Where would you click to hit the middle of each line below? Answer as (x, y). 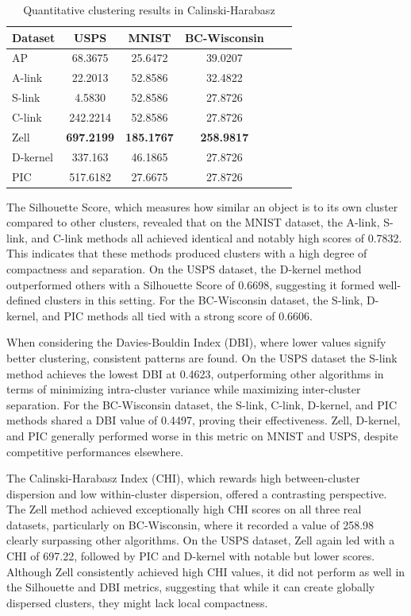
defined (24, 300)
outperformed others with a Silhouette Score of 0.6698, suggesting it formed (191, 284)
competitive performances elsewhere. (95, 451)
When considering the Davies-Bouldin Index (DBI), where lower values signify (196, 342)
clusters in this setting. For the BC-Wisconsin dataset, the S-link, (204, 300)
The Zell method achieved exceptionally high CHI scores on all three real (184, 509)
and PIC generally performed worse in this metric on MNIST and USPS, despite (202, 435)
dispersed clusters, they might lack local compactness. (137, 602)
